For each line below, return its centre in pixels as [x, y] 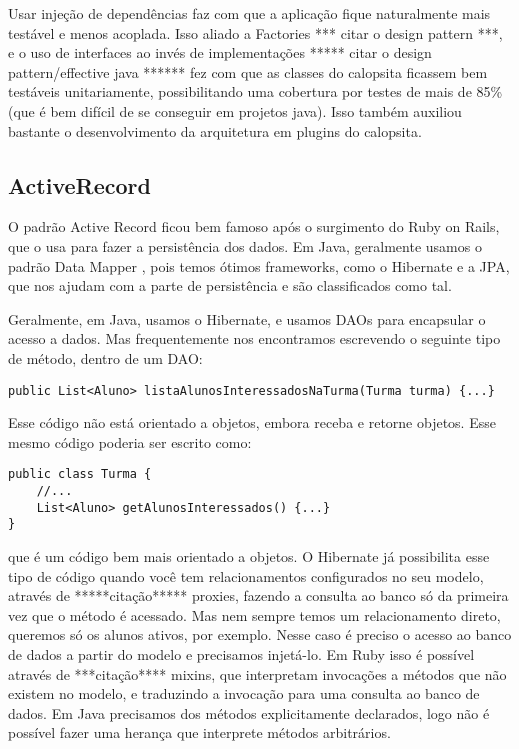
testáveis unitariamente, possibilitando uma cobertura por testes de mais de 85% [255, 91]
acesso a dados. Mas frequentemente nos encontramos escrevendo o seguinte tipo [254, 338]
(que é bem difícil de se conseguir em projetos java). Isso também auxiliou [235, 110]
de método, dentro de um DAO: [105, 357]
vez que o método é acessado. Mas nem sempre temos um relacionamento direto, [254, 614]
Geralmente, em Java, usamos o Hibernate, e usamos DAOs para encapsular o [247, 318]
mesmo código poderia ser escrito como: [130, 441]
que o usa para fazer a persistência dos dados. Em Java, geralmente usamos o [245, 245]
